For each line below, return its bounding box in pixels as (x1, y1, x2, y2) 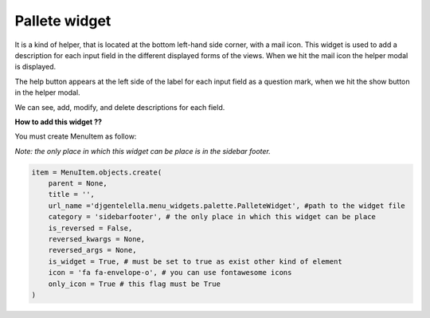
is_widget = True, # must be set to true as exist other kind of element (48, 257, 342, 266)
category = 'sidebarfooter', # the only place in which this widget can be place (48, 212, 376, 222)
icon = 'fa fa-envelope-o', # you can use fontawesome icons (48, 268, 292, 277)
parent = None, (48, 179, 107, 188)
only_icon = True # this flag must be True (48, 279, 221, 289)
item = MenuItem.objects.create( (31, 167, 162, 177)
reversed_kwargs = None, (48, 235, 146, 243)
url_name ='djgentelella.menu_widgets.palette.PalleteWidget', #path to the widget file (48, 201, 405, 210)
